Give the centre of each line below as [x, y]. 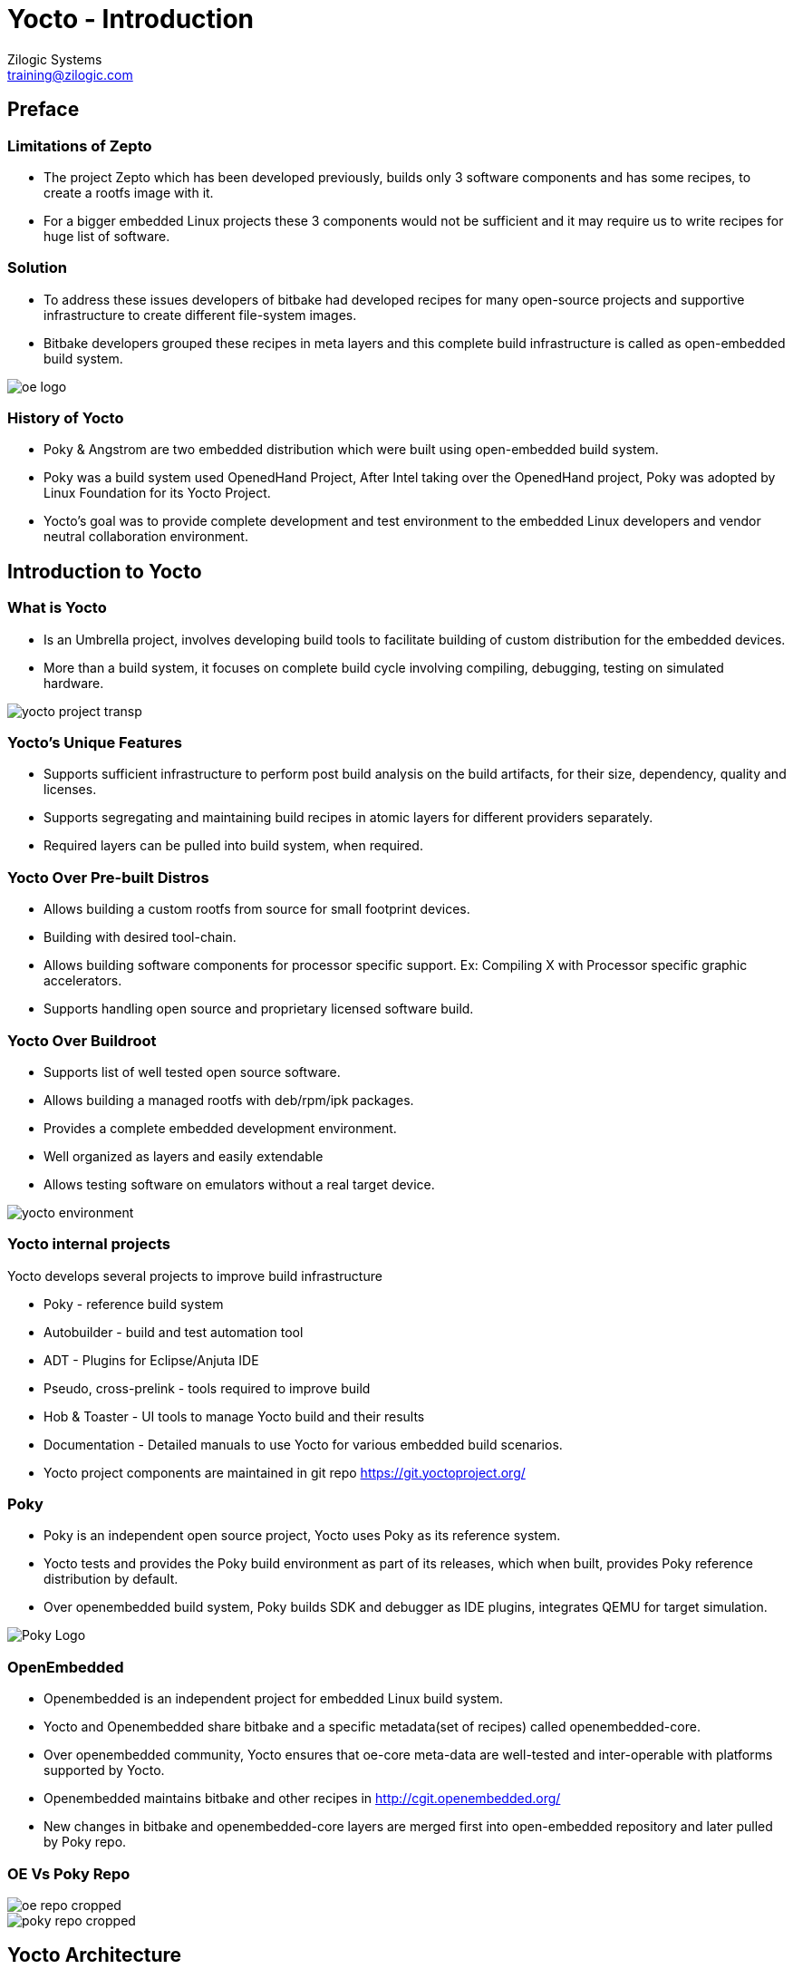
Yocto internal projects [89, 1244]
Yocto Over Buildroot [82, 1040]
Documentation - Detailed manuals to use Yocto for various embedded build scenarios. [303, 1444]
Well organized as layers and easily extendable [184, 1156]
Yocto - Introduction [131, 19]
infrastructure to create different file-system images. [200, 315]
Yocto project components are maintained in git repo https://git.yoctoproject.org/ [285, 1472]
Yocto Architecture [95, 1955]
